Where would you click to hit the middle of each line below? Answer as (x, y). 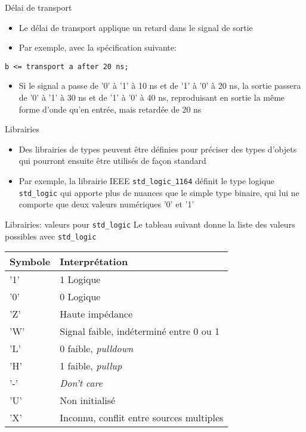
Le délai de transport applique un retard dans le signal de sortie (136, 27)
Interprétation (94, 262)
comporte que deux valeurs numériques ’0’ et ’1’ (106, 204)
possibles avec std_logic (51, 236)
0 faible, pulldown (97, 349)
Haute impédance (96, 314)
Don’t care (81, 383)
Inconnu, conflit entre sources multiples (142, 418)
